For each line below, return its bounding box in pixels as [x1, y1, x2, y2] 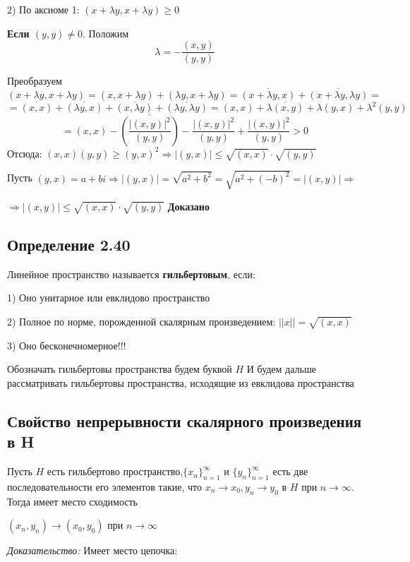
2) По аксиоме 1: [7, 2, 80, 16]
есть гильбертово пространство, [47, 464, 183, 479]
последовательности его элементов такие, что [7, 479, 203, 494]
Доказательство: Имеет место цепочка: [7, 543, 178, 558]
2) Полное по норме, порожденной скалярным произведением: [7, 313, 276, 328]
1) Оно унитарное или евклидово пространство [7, 290, 210, 305]
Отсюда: [7, 145, 42, 160]
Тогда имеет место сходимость [7, 494, 138, 508]
